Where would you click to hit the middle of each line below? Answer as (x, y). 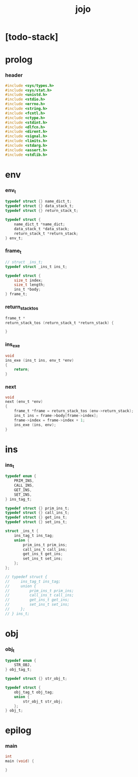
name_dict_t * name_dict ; (40, 224)
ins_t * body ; (27, 290)
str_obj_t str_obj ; (43, 701)
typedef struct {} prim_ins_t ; (37, 508)
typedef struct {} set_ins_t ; (36, 522)
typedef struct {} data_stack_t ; (40, 206)
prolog (19, 60)
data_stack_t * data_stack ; (42, 229)
